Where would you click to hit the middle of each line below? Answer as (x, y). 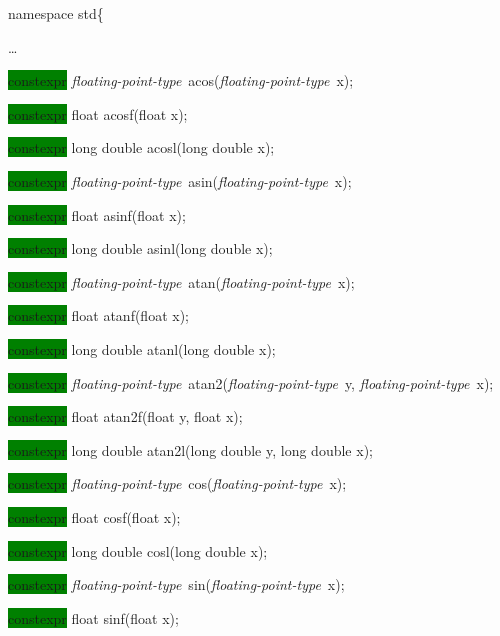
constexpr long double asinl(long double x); (140, 248)
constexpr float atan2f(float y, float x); (125, 416)
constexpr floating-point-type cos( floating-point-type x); (177, 483)
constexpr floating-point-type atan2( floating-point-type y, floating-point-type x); (251, 382)
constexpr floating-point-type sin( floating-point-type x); (176, 584)
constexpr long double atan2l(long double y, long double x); (190, 449)
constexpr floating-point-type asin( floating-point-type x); (180, 180)
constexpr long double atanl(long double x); (142, 348)
